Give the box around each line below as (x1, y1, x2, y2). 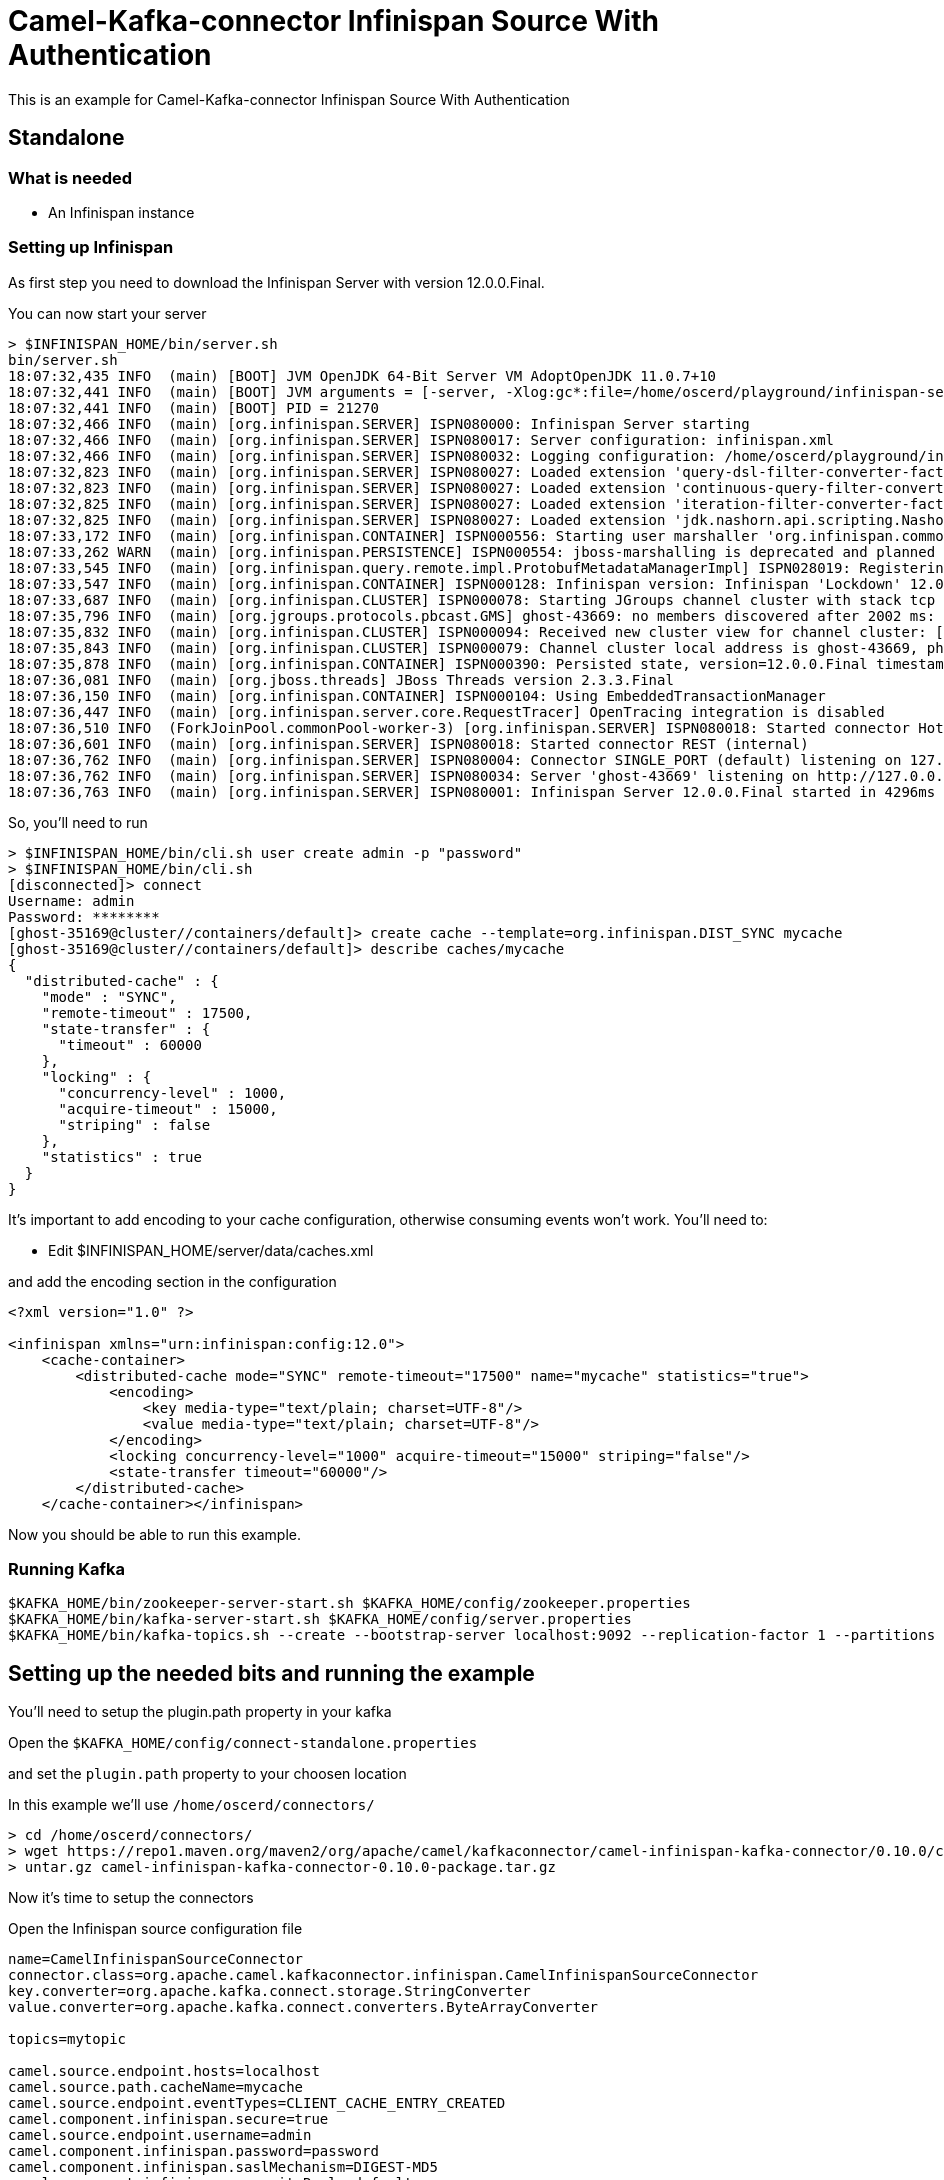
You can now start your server (8, 304, 207, 322)
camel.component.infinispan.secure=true (8, 2111, 329, 2128)
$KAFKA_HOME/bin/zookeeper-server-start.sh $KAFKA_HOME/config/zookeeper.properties (8, 1595, 691, 1612)
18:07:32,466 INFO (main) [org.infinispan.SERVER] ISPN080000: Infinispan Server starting (8, 415, 750, 432)
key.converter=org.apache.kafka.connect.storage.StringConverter (8, 1983, 531, 2000)
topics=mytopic (8, 2031, 127, 2048)
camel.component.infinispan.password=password (8, 2143, 379, 2160)
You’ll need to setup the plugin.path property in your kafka (8, 1703, 392, 1721)
